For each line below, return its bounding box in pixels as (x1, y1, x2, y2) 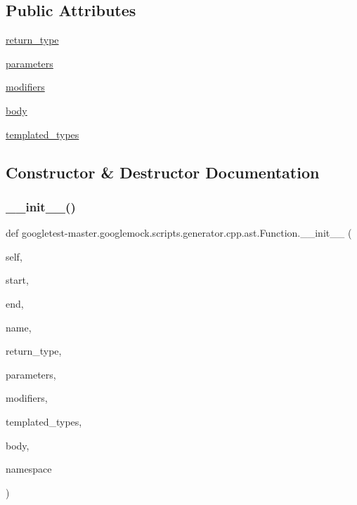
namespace (6, 461, 52, 476)
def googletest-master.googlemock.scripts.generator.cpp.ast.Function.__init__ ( (6, 225, 352, 240)
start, (6, 273, 29, 287)
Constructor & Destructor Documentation (6, 161, 320, 183)
